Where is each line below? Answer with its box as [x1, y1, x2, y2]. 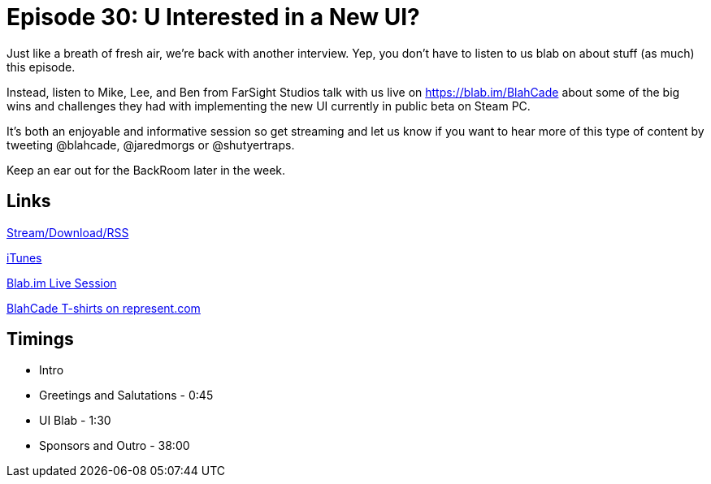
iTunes [7, 250, 42, 265]
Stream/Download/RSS [7, 225, 129, 240]
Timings [7, 329, 74, 350]
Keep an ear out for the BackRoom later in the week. [7, 162, 286, 177]
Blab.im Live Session [7, 275, 117, 290]
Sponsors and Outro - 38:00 [39, 439, 190, 453]
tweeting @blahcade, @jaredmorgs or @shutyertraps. [7, 137, 295, 152]
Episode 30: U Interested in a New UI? [7, 3, 420, 31]
